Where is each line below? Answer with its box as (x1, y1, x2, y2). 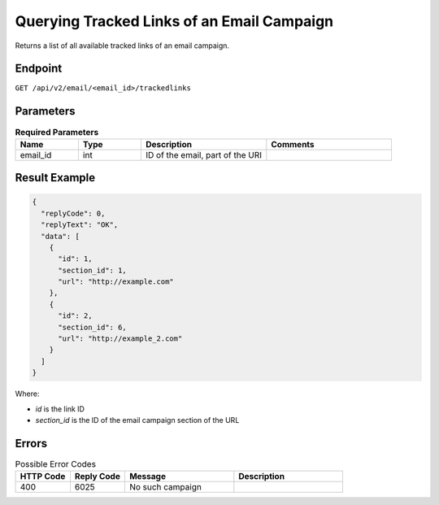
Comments (271, 138, 315, 150)
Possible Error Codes (15, 459, 97, 470)
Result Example (15, 171, 96, 185)
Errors (15, 436, 48, 451)
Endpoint (15, 62, 63, 76)
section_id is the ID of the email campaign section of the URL (35, 415, 240, 424)
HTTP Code (20, 471, 66, 482)
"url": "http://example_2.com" (58, 334, 183, 343)
